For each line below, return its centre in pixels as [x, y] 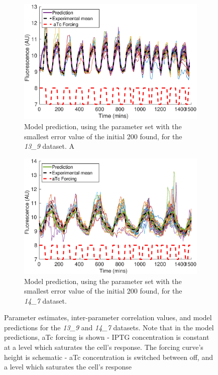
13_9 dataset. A [49, 146]
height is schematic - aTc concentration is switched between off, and [108, 357]
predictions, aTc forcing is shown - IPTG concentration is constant [107, 337]
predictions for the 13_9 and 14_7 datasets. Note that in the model [109, 327]
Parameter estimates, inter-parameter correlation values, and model [108, 317]
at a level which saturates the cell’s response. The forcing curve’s [104, 347]
